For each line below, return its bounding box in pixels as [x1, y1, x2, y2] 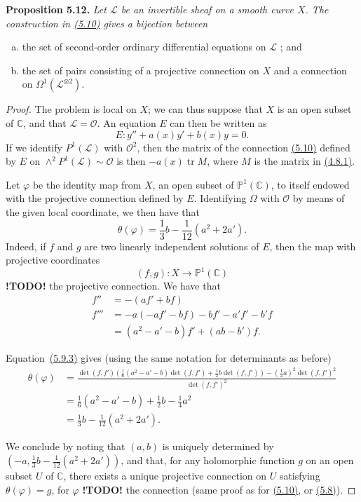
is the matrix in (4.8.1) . [254, 154, 355, 168]
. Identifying [193, 191, 247, 205]
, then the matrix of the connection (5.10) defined [137, 140, 350, 154]
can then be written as [170, 115, 267, 130]
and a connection [273, 62, 347, 77]
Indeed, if [6, 238, 46, 253]
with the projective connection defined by [6, 191, 184, 205]
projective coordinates [6, 252, 100, 267]
